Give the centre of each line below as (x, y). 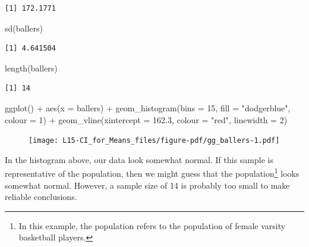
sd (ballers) (24, 28)
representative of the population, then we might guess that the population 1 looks (152, 173)
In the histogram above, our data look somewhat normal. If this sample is (139, 159)
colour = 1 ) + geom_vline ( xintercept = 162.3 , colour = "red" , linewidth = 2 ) (146, 119)
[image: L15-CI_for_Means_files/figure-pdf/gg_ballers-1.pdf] (154, 141)
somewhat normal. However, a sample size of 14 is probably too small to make (147, 185)
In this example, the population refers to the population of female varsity (152, 225)
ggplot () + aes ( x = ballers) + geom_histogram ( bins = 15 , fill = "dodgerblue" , (148, 107)
